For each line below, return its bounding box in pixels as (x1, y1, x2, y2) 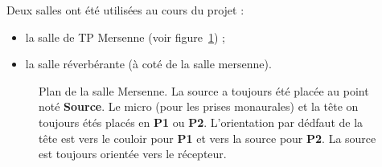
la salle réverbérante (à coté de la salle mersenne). (25, 55, 272, 72)
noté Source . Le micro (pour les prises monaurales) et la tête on (39, 98, 359, 115)
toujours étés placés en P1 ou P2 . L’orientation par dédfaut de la (39, 113, 364, 130)
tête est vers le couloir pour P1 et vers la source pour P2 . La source (39, 129, 376, 146)
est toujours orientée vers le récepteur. (39, 145, 227, 162)
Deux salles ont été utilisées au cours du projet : (6, 2, 244, 18)
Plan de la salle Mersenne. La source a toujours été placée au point (39, 82, 369, 99)
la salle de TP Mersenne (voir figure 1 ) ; (25, 28, 225, 45)
